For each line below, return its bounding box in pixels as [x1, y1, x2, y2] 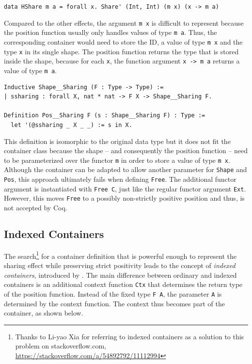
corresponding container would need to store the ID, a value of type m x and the [4, 36, 243, 47]
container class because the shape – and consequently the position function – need [4, 145, 248, 156]
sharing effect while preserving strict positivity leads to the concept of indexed [4, 260, 236, 270]
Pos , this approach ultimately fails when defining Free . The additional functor [4, 174, 236, 184]
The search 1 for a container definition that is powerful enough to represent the [4, 249, 236, 261]
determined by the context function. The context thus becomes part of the [4, 298, 225, 308]
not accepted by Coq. [4, 202, 67, 212]
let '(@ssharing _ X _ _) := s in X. [11, 121, 132, 128]
